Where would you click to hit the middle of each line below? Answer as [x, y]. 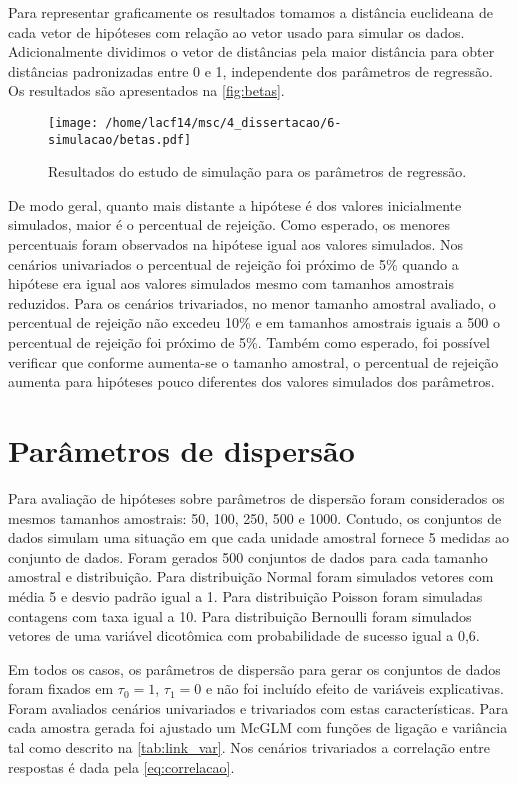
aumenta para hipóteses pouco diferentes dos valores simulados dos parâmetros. [251, 381]
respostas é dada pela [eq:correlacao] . [121, 766]
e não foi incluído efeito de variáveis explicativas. [355, 688]
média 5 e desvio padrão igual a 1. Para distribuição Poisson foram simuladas [245, 595]
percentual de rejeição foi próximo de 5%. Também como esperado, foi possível [249, 342]
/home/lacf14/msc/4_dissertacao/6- [223, 122]
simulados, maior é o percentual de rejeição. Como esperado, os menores [229, 224]
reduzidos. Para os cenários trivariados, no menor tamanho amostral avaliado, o [252, 302]
